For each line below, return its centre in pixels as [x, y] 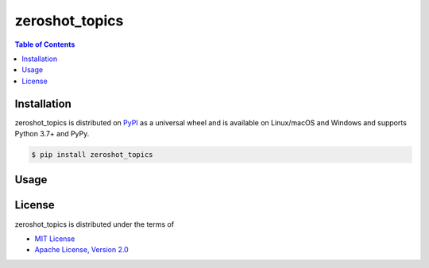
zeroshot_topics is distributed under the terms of [95, 224]
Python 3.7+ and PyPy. [52, 134]
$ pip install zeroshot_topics [93, 155]
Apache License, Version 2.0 [81, 250]
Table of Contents [45, 44]
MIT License [55, 239]
